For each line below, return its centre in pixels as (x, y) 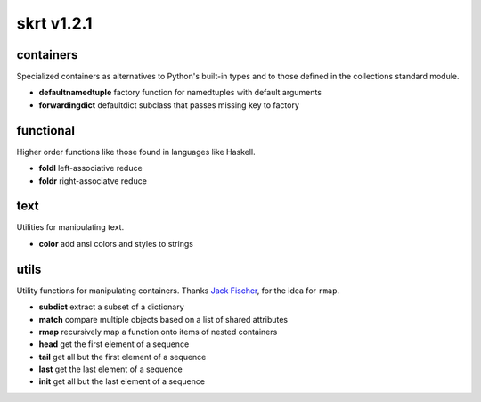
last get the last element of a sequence (110, 369)
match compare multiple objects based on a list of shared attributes (163, 319)
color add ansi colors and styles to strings (116, 243)
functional (46, 131)
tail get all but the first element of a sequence (122, 357)
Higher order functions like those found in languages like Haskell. (136, 152)
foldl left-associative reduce (90, 168)
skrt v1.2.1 (54, 23)
